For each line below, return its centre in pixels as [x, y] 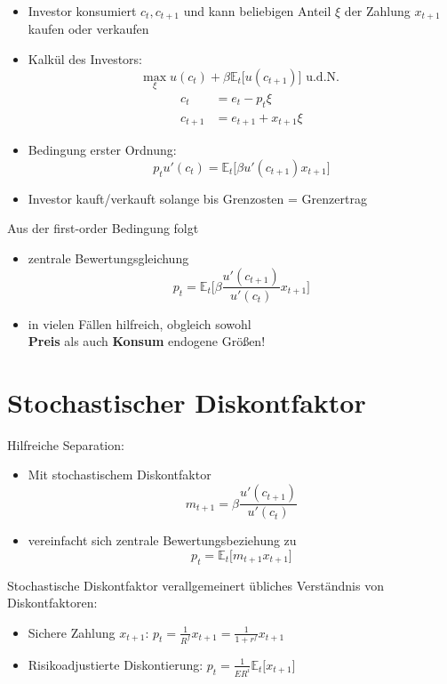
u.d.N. [323, 77]
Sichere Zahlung [72, 632]
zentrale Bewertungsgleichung [108, 258]
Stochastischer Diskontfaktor [187, 402]
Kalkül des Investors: [85, 59]
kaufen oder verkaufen [88, 29]
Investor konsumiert [82, 11]
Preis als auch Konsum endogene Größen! [147, 341]
